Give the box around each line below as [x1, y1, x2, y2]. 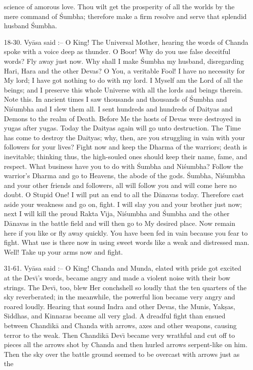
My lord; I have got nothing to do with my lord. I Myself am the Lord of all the [4, 75, 243, 85]
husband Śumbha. [4, 20, 58, 31]
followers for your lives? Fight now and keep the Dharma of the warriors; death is [4, 142, 248, 152]
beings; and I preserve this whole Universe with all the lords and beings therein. [4, 84, 243, 94]
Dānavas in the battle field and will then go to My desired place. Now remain [4, 218, 235, 228]
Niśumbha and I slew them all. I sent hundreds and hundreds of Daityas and [4, 103, 233, 113]
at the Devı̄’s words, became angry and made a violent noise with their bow [4, 273, 231, 283]
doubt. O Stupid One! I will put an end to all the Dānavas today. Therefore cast [4, 189, 244, 200]
